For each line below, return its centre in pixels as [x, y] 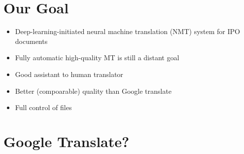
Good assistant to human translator [69, 74]
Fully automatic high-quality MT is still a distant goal [97, 58]
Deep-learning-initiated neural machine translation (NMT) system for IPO [127, 31]
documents [31, 41]
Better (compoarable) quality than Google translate [93, 91]
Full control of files [43, 107]
